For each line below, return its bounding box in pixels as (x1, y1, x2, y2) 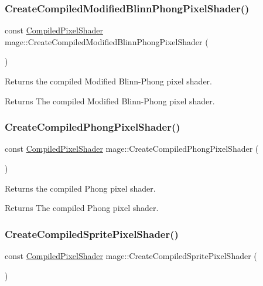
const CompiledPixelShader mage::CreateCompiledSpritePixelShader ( (5, 250, 257, 261)
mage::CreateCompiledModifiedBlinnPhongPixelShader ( (5, 35, 209, 47)
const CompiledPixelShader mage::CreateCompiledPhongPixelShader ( (5, 142, 259, 155)
